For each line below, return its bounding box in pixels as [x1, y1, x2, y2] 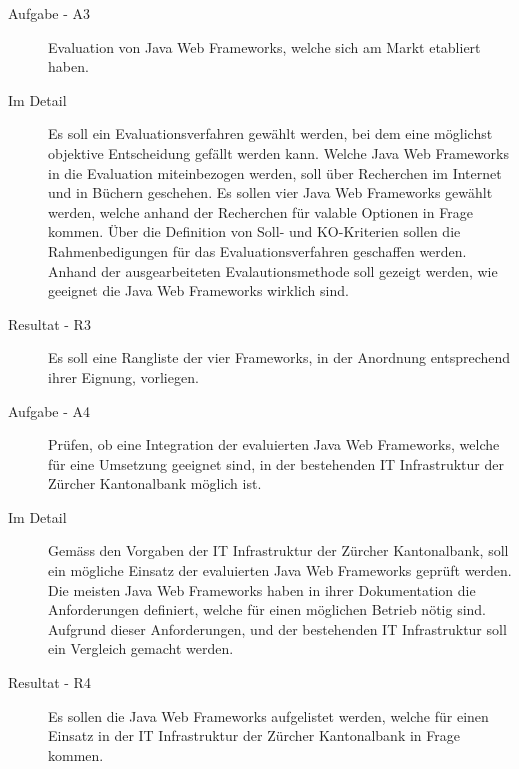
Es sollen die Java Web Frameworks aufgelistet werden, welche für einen [48, 705, 489, 726]
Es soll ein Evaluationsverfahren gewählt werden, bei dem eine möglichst [48, 123, 493, 144]
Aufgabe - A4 [8, 400, 91, 421]
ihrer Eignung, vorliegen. [48, 366, 199, 387]
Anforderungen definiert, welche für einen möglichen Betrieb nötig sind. [48, 599, 487, 620]
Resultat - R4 [8, 672, 91, 693]
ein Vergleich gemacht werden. [48, 638, 234, 659]
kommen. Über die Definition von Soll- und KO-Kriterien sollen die [48, 221, 461, 242]
